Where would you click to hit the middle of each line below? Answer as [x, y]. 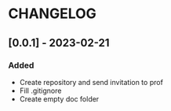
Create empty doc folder [59, 98]
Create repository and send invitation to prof [91, 82]
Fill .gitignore [40, 91]
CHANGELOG [52, 14]
